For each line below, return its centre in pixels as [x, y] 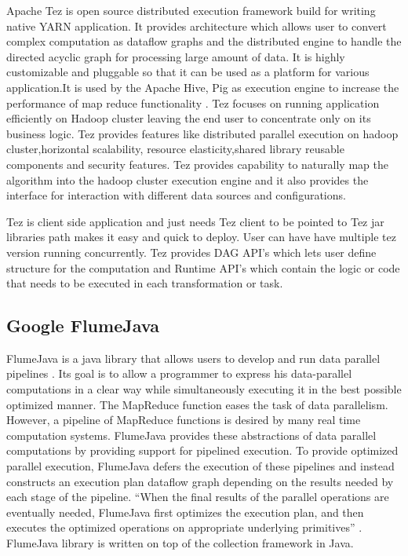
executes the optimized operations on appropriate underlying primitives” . [184, 527]
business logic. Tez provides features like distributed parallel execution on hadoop [202, 133]
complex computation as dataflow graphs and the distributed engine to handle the [204, 41]
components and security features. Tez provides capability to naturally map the [197, 164]
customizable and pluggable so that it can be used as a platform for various [188, 72]
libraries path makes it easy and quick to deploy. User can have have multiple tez [201, 237]
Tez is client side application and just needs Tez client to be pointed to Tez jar [195, 221]
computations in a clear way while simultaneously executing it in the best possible [204, 389]
